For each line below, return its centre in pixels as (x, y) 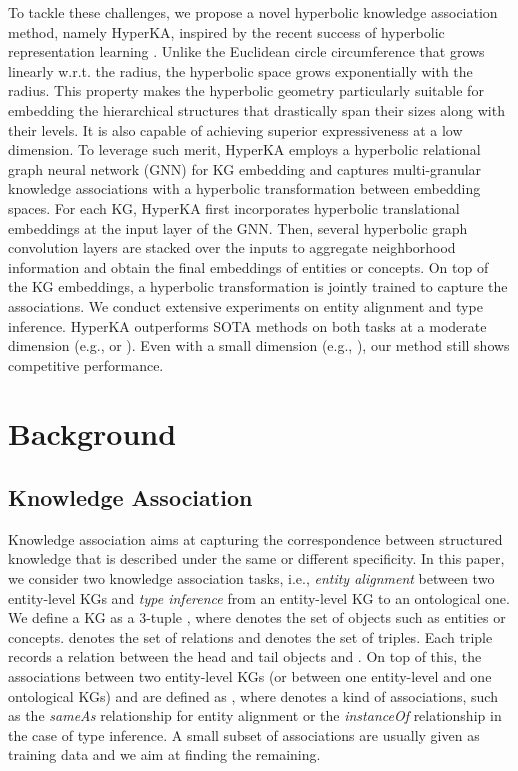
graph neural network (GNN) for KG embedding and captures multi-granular (245, 168)
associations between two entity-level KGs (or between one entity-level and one (250, 676)
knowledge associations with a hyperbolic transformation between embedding (244, 188)
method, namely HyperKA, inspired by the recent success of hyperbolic (226, 31)
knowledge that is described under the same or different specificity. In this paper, (256, 558)
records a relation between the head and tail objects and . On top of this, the (245, 656)
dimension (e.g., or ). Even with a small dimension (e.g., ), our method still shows (259, 345)
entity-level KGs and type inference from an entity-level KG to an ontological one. (259, 597)
